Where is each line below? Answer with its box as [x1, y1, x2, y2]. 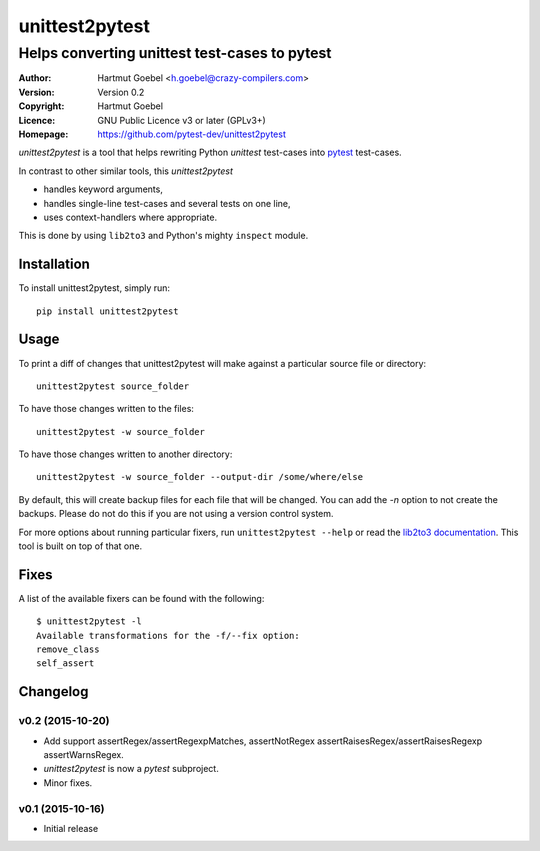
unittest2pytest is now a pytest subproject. [43, 763, 219, 775]
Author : [18, 72, 52, 84]
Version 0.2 [97, 86, 145, 98]
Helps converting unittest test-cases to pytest [18, 44, 332, 62]
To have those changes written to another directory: [18, 448, 233, 460]
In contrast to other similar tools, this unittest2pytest [18, 165, 234, 177]
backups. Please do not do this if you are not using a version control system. [18, 508, 334, 520]
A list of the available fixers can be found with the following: [18, 592, 265, 604]
